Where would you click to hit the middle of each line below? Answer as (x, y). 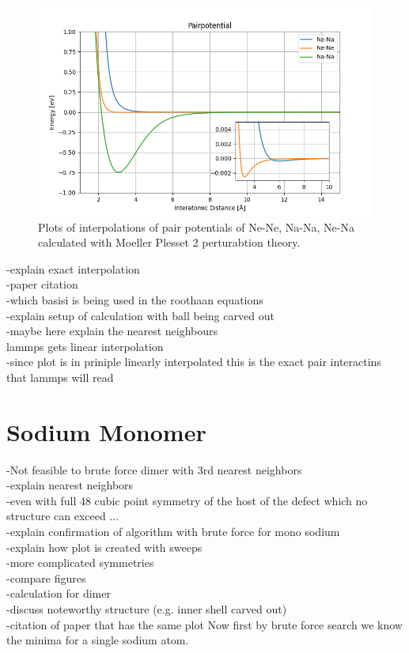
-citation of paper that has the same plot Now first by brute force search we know (204, 624)
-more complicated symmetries (80, 562)
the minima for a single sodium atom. (98, 640)
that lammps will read (60, 377)
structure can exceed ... (63, 516)
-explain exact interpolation (73, 268)
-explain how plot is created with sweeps (104, 547)
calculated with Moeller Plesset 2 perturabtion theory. (169, 242)
